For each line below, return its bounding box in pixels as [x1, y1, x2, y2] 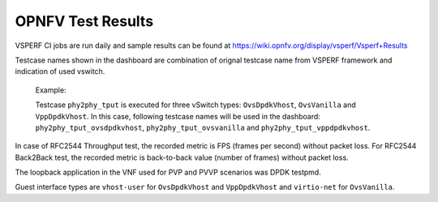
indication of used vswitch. [15, 67, 105, 76]
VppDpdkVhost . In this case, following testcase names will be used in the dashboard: [35, 111, 320, 121]
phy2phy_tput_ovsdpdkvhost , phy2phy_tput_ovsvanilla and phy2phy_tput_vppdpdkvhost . [35, 122, 371, 132]
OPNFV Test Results [15, 12, 154, 30]
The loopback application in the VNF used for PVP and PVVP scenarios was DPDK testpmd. [15, 167, 322, 178]
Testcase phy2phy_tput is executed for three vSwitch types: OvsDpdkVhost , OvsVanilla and [35, 100, 356, 110]
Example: [35, 85, 67, 95]
